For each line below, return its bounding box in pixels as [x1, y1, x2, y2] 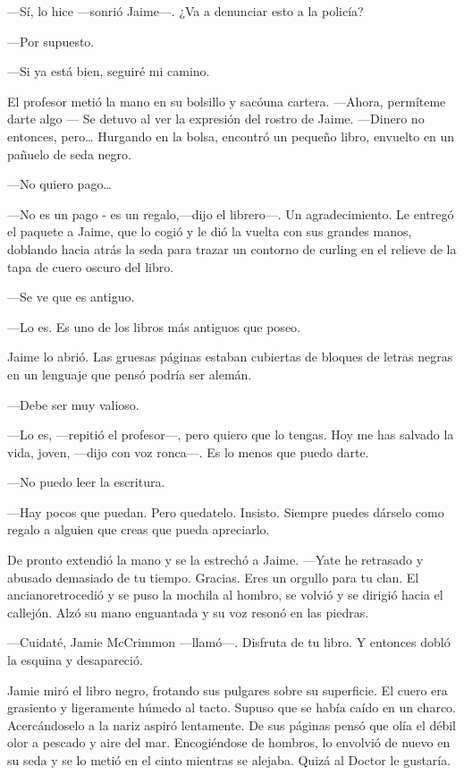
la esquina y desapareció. [7, 651, 143, 669]
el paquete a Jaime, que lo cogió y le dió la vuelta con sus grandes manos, [7, 222, 412, 241]
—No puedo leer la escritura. [7, 473, 165, 491]
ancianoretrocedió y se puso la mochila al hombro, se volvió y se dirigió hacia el [7, 585, 443, 604]
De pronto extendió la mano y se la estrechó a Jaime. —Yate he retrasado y [7, 550, 424, 569]
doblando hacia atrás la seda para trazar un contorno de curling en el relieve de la [7, 239, 457, 258]
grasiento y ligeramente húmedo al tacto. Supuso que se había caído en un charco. [7, 698, 456, 717]
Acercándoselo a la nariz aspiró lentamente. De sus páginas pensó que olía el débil [7, 715, 457, 734]
